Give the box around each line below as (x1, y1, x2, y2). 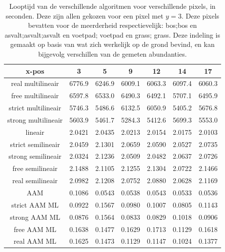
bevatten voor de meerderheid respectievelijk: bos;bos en (28, 20, 197, 30)
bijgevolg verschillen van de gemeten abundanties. (38, 48, 187, 59)
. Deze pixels (181, 10, 220, 21)
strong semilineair (8, 151, 61, 161)
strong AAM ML (10, 211, 61, 222)
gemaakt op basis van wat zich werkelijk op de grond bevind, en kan (10, 39, 215, 49)
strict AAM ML (11, 199, 59, 210)
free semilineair (12, 163, 58, 173)
